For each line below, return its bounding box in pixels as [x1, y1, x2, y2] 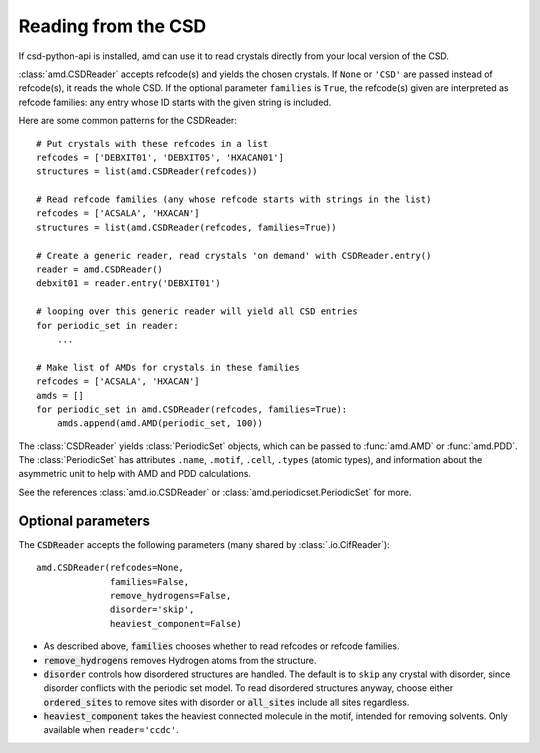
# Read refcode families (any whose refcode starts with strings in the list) [36, 194, 432, 205]
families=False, [110, 576, 190, 587]
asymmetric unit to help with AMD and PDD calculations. [18, 468, 252, 480]
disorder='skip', [110, 604, 195, 615]
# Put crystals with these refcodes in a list [36, 138, 269, 149]
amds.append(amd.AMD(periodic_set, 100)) [56, 418, 264, 429]
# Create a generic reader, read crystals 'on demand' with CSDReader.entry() [36, 250, 432, 261]
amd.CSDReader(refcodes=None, [36, 562, 185, 574]
